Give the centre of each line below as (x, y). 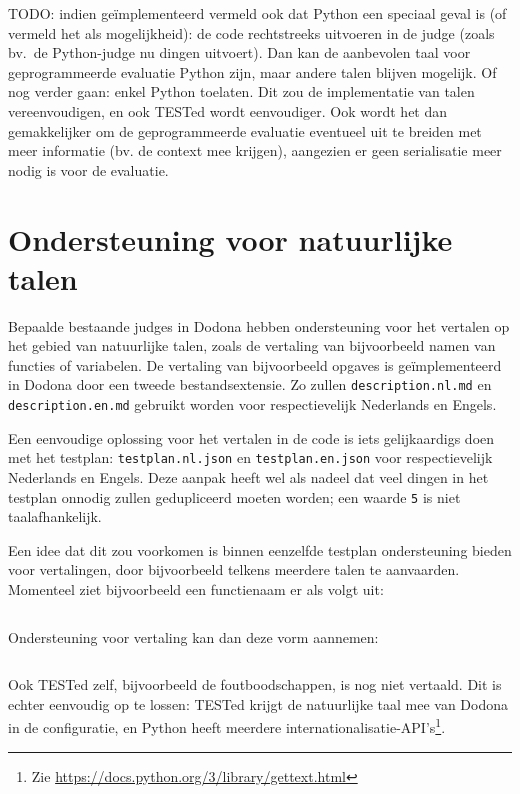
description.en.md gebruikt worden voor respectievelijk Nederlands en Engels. (252, 404)
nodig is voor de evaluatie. (88, 169)
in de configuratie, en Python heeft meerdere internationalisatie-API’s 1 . (227, 726)
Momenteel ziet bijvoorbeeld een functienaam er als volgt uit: (196, 589)
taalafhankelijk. (55, 516)
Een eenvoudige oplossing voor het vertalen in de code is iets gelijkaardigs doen (251, 437)
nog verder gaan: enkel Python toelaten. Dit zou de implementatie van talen (241, 91)
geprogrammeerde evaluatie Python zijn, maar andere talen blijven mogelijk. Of (252, 71)
